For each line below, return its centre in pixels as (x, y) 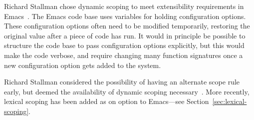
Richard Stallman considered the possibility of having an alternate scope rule (122, 82)
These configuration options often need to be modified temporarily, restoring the (127, 26)
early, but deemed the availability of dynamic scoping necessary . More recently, (127, 91)
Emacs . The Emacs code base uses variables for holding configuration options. (125, 16)
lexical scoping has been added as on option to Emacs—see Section (107, 101)
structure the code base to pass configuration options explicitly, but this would (124, 45)
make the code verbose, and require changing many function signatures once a (124, 55)
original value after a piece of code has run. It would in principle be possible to (125, 35)
